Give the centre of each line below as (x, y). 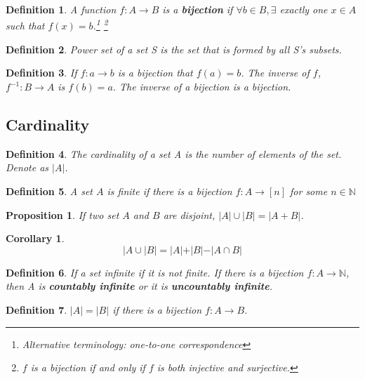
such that (25, 26)
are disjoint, (189, 214)
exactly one (304, 9)
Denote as (27, 167)
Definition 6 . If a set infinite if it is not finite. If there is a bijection (155, 272)
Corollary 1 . (35, 238)
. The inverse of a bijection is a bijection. (202, 87)
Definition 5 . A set (49, 191)
